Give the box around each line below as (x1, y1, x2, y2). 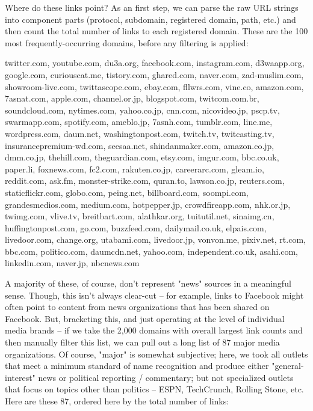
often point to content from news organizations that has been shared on (5, 300, 270, 313)
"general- (271, 359, 304, 372)
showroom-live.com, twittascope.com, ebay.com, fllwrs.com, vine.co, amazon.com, (5, 80, 304, 93)
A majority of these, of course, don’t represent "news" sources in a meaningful (5, 277, 291, 290)
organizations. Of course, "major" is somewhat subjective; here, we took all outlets (5, 347, 308, 360)
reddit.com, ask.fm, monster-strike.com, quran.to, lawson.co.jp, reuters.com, (5, 174, 285, 187)
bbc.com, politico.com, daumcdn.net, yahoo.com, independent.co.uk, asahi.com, (5, 245, 299, 257)
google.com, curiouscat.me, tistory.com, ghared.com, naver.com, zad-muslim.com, (5, 68, 304, 81)
